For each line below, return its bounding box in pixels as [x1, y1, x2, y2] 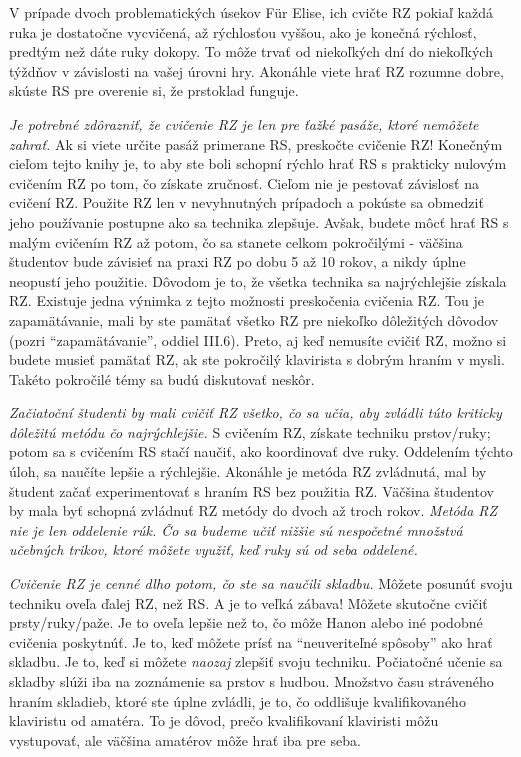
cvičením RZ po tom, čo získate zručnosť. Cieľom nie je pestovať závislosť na [9, 172, 479, 193]
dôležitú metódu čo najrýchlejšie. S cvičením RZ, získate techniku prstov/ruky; [9, 421, 491, 442]
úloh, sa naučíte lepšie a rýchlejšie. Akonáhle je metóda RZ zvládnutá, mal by [9, 461, 487, 482]
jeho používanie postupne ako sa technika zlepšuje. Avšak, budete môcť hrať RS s [9, 211, 509, 232]
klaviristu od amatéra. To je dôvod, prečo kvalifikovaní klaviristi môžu [9, 710, 439, 731]
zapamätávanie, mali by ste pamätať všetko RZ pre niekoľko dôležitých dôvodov [9, 309, 499, 330]
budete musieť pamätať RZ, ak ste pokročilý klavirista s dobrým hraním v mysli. [9, 349, 505, 370]
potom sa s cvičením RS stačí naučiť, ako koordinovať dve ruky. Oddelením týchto [9, 441, 513, 462]
